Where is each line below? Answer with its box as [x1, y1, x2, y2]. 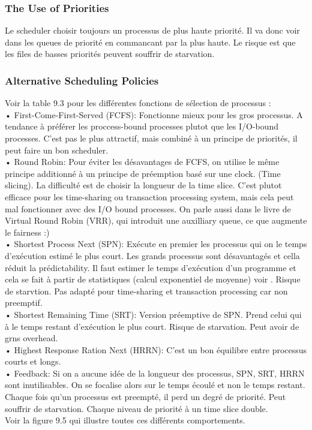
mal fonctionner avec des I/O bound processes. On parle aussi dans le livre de [5, 202, 291, 215]
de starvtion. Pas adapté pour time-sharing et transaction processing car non [5, 284, 288, 297]
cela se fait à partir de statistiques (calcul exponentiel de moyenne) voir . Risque [5, 273, 301, 285]
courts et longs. [5, 355, 61, 368]
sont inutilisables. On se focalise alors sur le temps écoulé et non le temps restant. [5, 378, 305, 391]
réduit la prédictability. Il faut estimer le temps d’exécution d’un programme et [5, 261, 296, 273]
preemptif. [5, 296, 43, 309]
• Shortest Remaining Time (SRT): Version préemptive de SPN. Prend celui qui [5, 308, 302, 320]
